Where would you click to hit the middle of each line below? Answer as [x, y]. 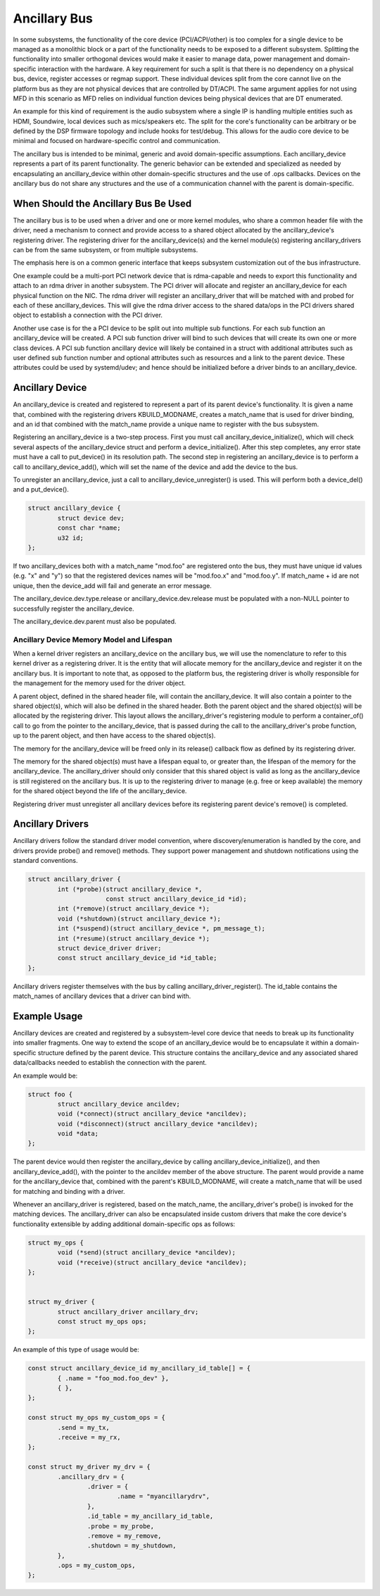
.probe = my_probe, [121, 1526]
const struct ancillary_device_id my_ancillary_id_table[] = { [139, 1369]
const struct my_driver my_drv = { [89, 1467]
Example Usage [48, 1016]
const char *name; [89, 528]
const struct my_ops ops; [102, 1321]
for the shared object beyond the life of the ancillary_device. [100, 791]
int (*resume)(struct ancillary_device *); [134, 938]
